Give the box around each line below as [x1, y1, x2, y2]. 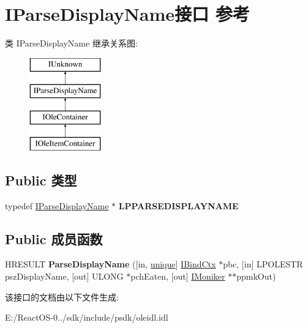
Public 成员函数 [5, 229, 103, 248]
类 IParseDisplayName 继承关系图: [5, 37, 138, 50]
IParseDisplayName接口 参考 [5, 1, 250, 26]
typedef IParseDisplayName [5, 199, 109, 212]
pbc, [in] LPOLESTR [223, 258, 303, 270]
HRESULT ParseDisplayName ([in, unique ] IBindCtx [5, 258, 216, 270]
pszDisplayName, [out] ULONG [5, 270, 124, 283]
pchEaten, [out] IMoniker [130, 270, 225, 283]
